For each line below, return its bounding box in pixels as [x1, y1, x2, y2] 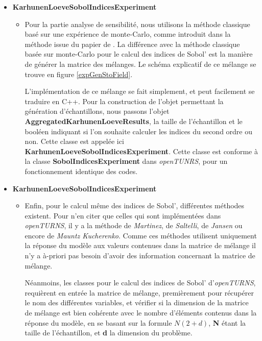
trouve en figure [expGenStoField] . [25, 68, 133, 79]
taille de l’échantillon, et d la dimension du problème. [25, 327, 193, 338]
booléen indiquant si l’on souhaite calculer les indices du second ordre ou [25, 126, 253, 136]
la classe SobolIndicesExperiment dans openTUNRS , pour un [25, 156, 228, 166]
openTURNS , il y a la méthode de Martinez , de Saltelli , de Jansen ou [25, 220, 243, 231]
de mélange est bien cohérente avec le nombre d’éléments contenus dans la [25, 307, 257, 318]
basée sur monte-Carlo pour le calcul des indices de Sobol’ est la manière [25, 48, 253, 59]
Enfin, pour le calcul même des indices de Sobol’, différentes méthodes [25, 200, 245, 211]
